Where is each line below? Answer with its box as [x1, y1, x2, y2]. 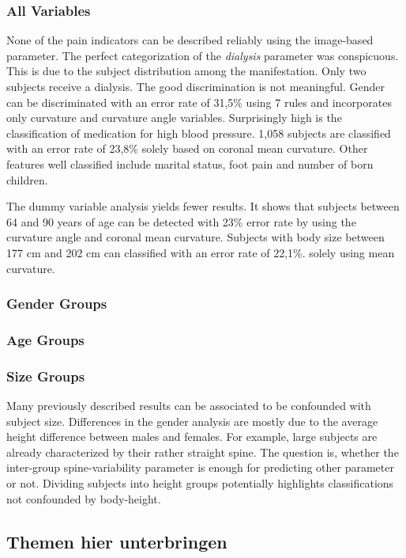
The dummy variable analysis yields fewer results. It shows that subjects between [6, 198, 400, 214]
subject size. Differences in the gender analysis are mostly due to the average [6, 412, 378, 429]
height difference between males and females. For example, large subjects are [6, 428, 378, 445]
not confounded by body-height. [6, 490, 161, 507]
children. [6, 171, 48, 188]
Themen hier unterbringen [6, 529, 227, 553]
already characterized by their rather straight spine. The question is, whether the [6, 443, 399, 460]
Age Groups [6, 329, 85, 349]
